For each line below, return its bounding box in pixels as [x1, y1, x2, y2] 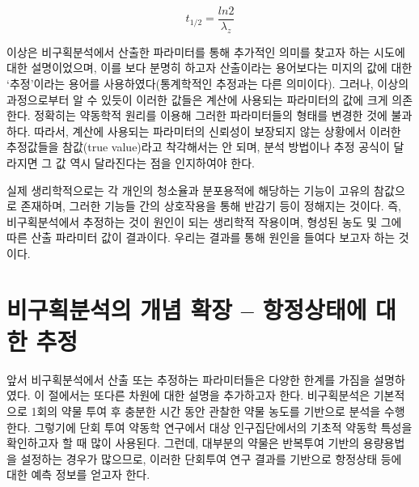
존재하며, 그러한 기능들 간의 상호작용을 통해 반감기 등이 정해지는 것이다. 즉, [20, 197, 401, 214]
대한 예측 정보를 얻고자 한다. [6, 466, 150, 483]
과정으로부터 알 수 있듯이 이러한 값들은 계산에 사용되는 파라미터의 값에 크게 [6, 91, 388, 108]
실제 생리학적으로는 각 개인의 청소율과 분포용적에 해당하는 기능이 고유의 [6, 181, 370, 198]
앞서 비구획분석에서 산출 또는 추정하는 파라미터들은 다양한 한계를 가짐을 [6, 371, 370, 387]
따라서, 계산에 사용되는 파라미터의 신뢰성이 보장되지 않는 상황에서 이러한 [34, 122, 401, 139]
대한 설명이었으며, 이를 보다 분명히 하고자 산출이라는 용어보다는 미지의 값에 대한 [6, 59, 413, 76]
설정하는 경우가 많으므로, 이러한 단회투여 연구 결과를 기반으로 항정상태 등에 [20, 450, 402, 467]
